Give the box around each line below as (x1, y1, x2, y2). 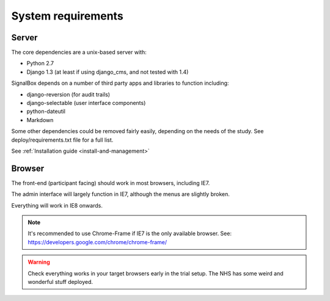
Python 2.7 (26, 60, 54, 67)
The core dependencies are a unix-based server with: (11, 49, 147, 56)
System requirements (11, 9, 123, 23)
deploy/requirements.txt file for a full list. (11, 136, 114, 143)
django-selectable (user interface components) (26, 100, 146, 107)
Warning (28, 258, 50, 266)
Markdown (26, 116, 54, 123)
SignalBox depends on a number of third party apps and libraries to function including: (11, 79, 229, 87)
